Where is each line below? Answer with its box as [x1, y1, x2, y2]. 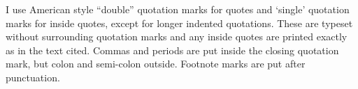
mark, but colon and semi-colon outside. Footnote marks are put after [6, 56, 306, 71]
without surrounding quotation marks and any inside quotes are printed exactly [6, 29, 348, 44]
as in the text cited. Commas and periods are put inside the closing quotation [6, 42, 339, 57]
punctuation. [6, 70, 60, 84]
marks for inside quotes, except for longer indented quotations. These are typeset [6, 15, 353, 30]
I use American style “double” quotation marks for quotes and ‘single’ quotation [6, 2, 350, 16]
